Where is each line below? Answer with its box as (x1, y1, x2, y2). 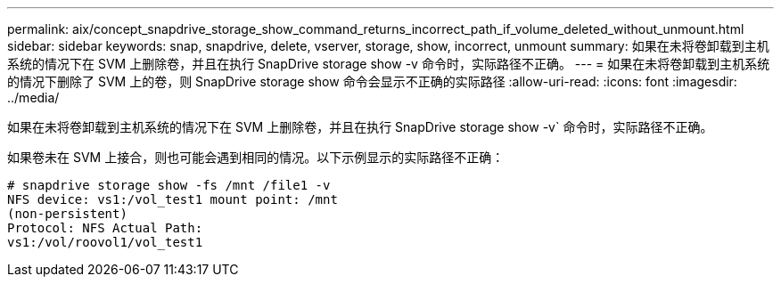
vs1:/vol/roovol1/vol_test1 (7, 235, 203, 249)
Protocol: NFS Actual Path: (7, 221, 203, 235)
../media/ (7, 90, 60, 105)
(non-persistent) (7, 207, 127, 221)
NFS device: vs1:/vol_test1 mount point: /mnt (7, 192, 338, 207)
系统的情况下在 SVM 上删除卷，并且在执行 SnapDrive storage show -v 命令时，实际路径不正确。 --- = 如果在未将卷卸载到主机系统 (7, 56, 770, 71)
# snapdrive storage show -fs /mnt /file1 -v (7, 178, 331, 192)
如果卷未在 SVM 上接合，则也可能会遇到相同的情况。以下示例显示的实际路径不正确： (7, 150, 505, 165)
